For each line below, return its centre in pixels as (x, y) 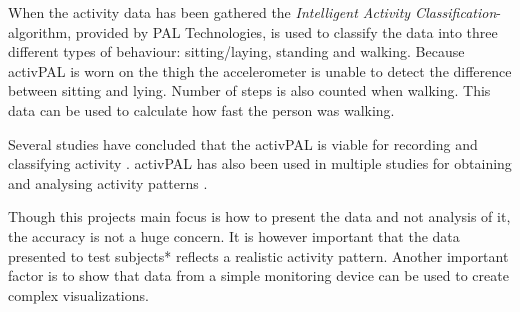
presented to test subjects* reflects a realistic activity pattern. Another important (258, 255)
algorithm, (40, 31)
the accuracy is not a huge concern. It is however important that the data (234, 235)
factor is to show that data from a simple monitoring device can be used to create (258, 275)
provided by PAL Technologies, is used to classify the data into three (286, 31)
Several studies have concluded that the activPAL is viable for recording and (243, 143)
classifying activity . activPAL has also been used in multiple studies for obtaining (260, 163)
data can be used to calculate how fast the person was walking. (201, 109)
